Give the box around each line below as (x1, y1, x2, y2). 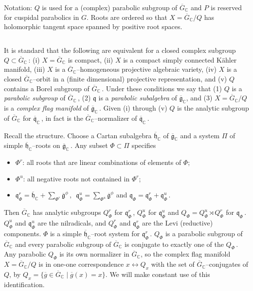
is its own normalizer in (59, 249, 129, 259)
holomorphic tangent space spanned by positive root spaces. (4, 21, 182, 32)
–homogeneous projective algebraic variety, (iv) (76, 64, 217, 74)
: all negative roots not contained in (23, 173, 130, 183)
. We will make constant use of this (105, 269, 210, 279)
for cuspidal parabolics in (4, 12, 79, 22)
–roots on (32, 140, 60, 150)
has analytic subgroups (33, 207, 101, 217)
